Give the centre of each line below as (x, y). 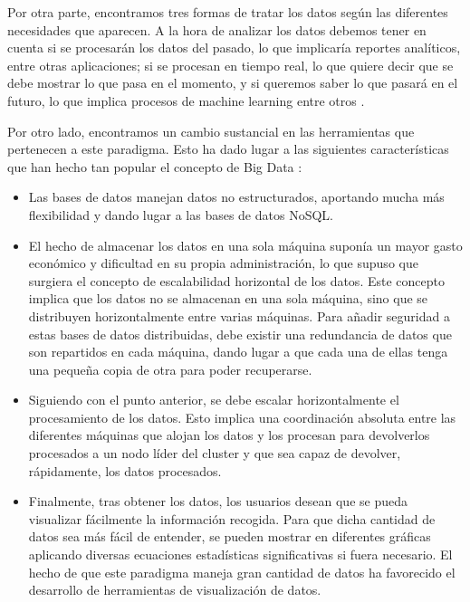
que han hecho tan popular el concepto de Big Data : (155, 166)
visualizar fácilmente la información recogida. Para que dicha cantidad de (232, 518)
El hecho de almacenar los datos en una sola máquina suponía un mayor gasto (245, 245)
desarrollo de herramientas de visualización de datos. (175, 590)
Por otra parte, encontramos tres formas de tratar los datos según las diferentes (228, 12)
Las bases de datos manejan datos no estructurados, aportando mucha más (236, 197)
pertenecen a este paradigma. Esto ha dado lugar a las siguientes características (228, 149)
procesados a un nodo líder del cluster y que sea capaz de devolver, (215, 453)
